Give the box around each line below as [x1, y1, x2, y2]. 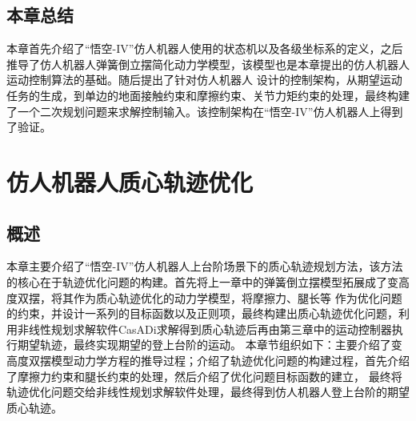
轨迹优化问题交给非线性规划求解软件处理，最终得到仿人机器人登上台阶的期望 [6, 383, 410, 400]
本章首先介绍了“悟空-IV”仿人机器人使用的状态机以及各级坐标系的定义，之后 [6, 40, 403, 57]
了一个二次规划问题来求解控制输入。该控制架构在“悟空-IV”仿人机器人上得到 [6, 102, 403, 119]
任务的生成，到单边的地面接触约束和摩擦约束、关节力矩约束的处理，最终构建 [6, 86, 410, 103]
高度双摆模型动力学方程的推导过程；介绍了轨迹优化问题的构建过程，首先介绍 [6, 351, 410, 368]
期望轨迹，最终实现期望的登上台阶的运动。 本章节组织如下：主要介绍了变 [17, 336, 402, 353]
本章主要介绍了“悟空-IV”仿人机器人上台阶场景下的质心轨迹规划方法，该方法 [6, 258, 403, 275]
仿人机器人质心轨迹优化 [6, 165, 254, 198]
